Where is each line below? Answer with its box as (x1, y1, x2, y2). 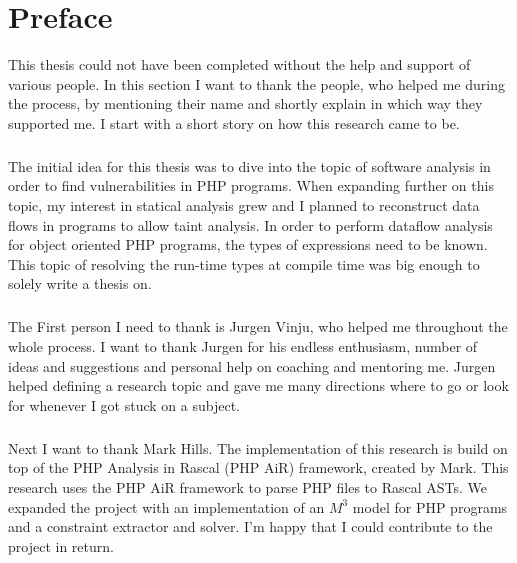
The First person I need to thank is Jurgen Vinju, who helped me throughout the (8, 316, 508, 337)
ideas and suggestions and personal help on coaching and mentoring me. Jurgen (8, 355, 496, 376)
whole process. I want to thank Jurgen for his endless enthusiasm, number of (8, 336, 478, 356)
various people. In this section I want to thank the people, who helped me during (8, 73, 505, 94)
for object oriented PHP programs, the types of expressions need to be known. (8, 234, 488, 255)
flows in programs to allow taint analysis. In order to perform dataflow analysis (8, 214, 493, 235)
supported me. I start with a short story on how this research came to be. (8, 112, 460, 133)
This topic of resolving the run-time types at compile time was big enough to (8, 253, 480, 274)
